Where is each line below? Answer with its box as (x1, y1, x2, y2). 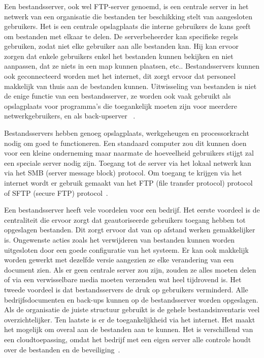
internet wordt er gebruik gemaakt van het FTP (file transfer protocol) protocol (4, 177, 253, 188)
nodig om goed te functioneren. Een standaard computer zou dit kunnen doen (4, 137, 247, 148)
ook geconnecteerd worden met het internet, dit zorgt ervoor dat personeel (4, 71, 236, 81)
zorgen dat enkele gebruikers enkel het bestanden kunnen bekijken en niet (4, 50, 234, 61)
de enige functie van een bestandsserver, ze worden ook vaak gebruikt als (4, 91, 231, 101)
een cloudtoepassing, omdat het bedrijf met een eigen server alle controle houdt (4, 334, 251, 344)
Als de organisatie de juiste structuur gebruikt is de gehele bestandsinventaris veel (4, 304, 260, 315)
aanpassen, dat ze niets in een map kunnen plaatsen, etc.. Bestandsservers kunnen (4, 61, 259, 71)
